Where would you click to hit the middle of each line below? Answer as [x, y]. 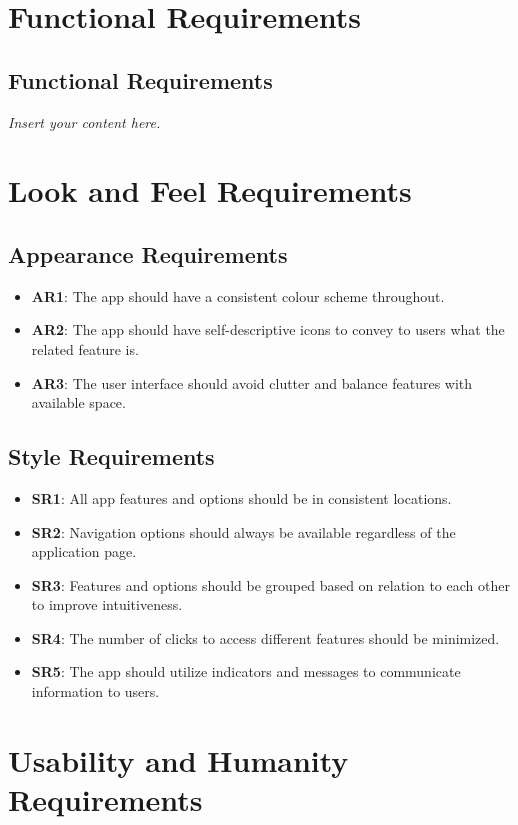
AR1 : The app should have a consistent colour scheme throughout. [238, 295]
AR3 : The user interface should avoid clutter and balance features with [252, 382]
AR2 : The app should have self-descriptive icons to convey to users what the [268, 329]
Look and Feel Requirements [210, 190]
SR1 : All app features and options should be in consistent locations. [241, 497]
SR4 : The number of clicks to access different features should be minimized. [265, 637]
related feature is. [85, 348]
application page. [84, 551]
